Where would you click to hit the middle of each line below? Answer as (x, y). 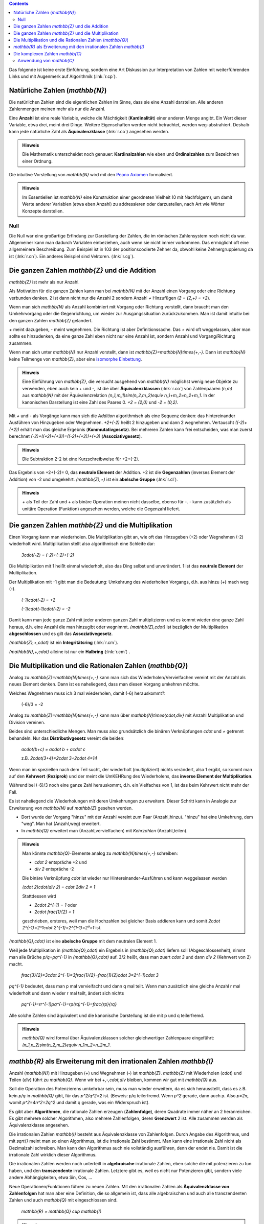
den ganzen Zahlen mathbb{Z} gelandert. (51, 320)
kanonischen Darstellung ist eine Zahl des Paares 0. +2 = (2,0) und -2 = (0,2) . (100, 402)
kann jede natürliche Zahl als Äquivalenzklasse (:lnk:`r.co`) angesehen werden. (89, 132)
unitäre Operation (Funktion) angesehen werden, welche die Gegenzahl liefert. (101, 509)
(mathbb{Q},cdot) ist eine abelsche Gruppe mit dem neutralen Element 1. (83, 941)
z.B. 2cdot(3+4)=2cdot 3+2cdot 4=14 (59, 758)
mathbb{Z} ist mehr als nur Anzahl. (44, 282)
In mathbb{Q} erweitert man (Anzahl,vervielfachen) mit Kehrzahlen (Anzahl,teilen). (104, 830)
